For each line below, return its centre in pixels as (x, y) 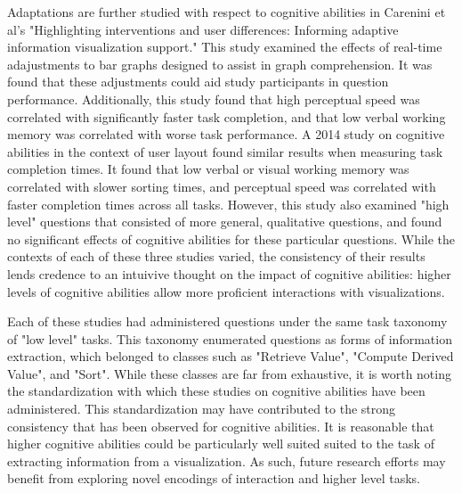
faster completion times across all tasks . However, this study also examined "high (228, 204)
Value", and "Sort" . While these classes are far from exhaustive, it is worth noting (229, 373)
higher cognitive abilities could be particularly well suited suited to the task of (221, 444)
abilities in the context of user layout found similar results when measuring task (225, 151)
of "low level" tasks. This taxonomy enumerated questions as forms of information (230, 338)
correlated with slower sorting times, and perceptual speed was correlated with (222, 186)
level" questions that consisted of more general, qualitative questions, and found (225, 222)
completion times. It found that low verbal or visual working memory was (208, 169)
